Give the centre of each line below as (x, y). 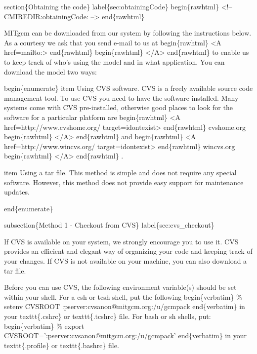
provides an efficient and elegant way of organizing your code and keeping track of (128, 251)
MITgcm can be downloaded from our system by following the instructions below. (128, 33)
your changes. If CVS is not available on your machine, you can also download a (126, 261)
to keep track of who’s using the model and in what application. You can (114, 61)
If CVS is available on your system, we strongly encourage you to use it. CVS (121, 241)
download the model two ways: (50, 71)
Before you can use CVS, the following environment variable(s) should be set (120, 287)
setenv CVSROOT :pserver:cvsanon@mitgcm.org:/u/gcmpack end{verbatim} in (125, 306)
